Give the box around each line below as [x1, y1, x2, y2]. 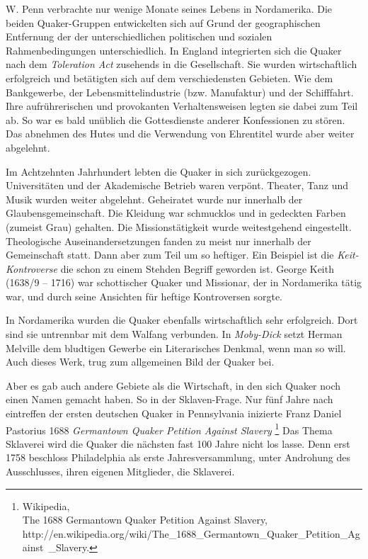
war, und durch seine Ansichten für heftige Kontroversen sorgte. [6, 288, 282, 303]
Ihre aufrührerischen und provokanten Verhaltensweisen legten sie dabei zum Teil [6, 98, 358, 113]
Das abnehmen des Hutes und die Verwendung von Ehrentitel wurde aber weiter [6, 126, 355, 141]
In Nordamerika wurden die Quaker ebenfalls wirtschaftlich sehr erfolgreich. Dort [6, 312, 358, 327]
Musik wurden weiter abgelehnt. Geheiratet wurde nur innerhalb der [6, 191, 303, 206]
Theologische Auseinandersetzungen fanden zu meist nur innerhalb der [6, 233, 311, 248]
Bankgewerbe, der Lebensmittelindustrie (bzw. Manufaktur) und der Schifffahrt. [6, 84, 354, 99]
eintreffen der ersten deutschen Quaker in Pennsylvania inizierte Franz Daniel [6, 406, 342, 421]
